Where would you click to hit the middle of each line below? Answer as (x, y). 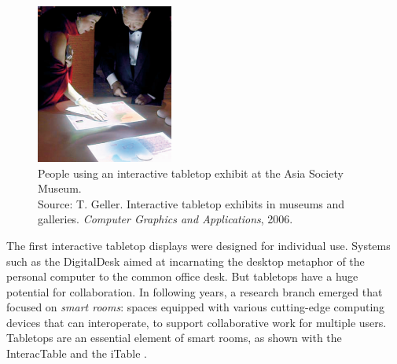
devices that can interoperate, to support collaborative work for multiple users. (197, 322)
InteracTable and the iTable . (77, 353)
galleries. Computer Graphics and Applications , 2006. (165, 219)
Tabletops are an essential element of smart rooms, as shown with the (174, 338)
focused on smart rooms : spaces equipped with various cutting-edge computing (196, 307)
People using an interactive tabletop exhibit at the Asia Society (191, 173)
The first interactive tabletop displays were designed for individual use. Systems (198, 245)
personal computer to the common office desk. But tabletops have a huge (182, 276)
